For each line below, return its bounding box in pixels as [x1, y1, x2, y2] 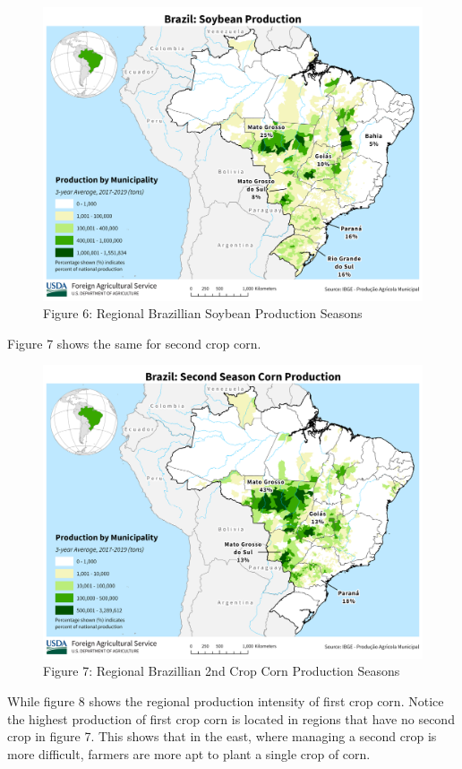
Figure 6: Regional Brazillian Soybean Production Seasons [43, 304, 363, 323]
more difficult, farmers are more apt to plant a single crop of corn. [7, 744, 371, 763]
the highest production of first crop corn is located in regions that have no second [7, 709, 455, 728]
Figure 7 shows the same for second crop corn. [7, 333, 261, 352]
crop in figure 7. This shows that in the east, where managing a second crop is [7, 727, 437, 746]
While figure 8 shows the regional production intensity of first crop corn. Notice [7, 692, 444, 710]
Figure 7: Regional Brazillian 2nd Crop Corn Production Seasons [43, 661, 400, 680]
